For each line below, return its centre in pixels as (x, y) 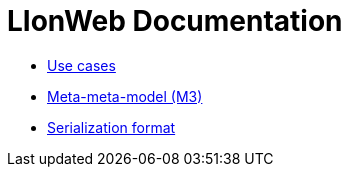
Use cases (81, 65)
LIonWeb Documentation (175, 21)
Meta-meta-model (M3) (125, 96)
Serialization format (111, 127)
